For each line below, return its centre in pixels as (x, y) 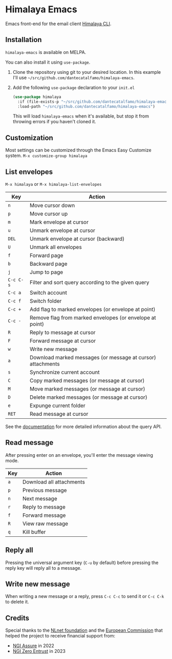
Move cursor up (49, 214)
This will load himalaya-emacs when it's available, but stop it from (81, 116)
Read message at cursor (59, 414)
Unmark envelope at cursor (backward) (77, 239)
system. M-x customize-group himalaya (46, 156)
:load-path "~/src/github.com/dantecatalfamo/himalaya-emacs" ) (86, 106)
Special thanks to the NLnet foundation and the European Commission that (84, 630)
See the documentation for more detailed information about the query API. (84, 427)
